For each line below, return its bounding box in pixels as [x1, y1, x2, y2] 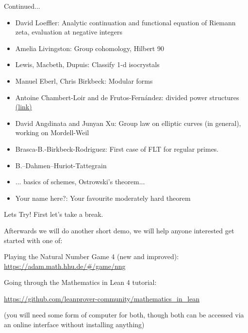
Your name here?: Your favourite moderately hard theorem [15, 193, 191, 203]
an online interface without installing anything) [4, 319, 145, 330]
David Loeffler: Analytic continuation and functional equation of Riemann [15, 17, 236, 27]
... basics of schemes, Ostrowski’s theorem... [15, 176, 145, 187]
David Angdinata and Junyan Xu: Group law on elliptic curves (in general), [15, 118, 241, 128]
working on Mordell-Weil [15, 127, 89, 138]
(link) [15, 102, 32, 112]
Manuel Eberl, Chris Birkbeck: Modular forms [15, 75, 153, 86]
